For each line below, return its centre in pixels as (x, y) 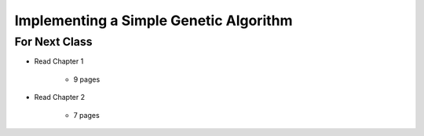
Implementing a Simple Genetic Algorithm (154, 20)
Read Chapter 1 (59, 61)
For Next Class (54, 42)
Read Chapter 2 (60, 97)
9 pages (87, 79)
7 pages (86, 115)
